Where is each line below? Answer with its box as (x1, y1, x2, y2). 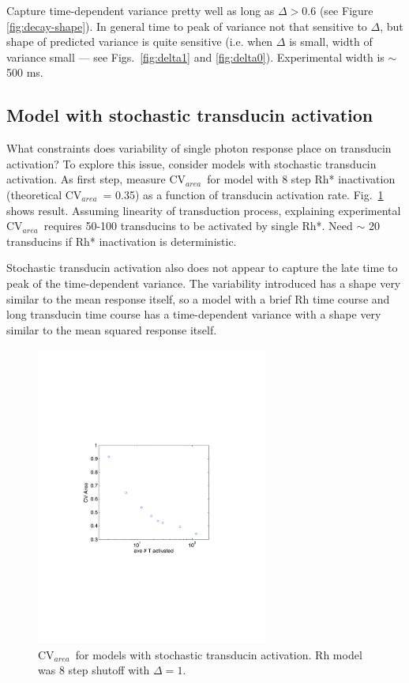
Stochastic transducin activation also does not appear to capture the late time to (6, 259, 398, 276)
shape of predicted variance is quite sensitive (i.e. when (6, 33, 273, 50)
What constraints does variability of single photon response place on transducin (6, 140, 392, 157)
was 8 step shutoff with (38, 662, 150, 678)
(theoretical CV (6, 186, 82, 202)
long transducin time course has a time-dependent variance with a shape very (6, 306, 381, 323)
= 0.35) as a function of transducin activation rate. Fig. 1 (103, 186, 384, 202)
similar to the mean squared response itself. (6, 321, 217, 338)
